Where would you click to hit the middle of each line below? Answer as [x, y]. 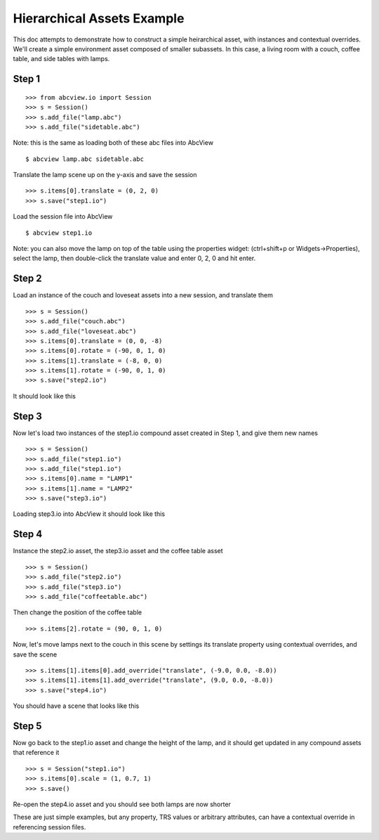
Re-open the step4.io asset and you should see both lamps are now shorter [122, 804]
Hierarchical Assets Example [99, 18]
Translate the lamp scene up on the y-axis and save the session [105, 175]
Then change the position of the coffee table [78, 612]
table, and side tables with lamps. [61, 59]
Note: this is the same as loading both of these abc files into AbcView [113, 143]
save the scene [35, 654]
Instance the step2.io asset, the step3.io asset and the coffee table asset [118, 551]
